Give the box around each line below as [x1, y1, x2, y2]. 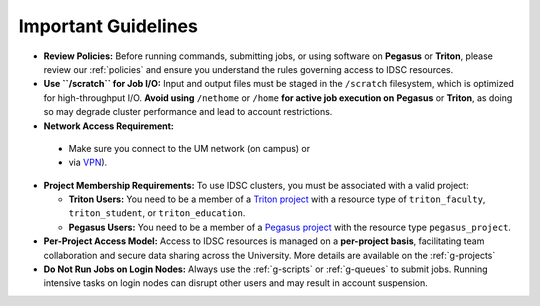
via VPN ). [68, 156, 108, 169]
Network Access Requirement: [43, 120, 175, 132]
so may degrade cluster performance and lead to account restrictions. [43, 106, 333, 118]
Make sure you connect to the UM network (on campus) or [68, 142, 311, 154]
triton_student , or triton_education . [68, 207, 246, 219]
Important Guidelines [18, 15, 199, 37]
